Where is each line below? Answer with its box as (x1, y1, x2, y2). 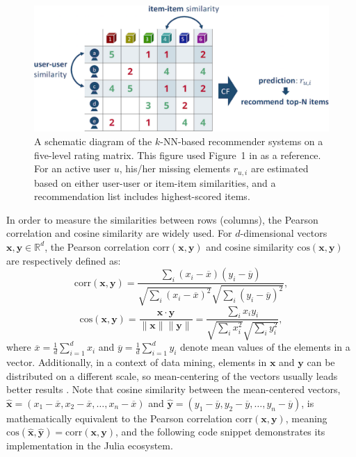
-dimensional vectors (240, 226, 327, 240)
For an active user (34, 161, 111, 176)
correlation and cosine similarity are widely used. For (6, 226, 232, 240)
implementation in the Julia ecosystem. (6, 438, 173, 453)
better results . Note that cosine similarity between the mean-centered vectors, (6, 382, 341, 397)
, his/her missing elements (119, 161, 231, 176)
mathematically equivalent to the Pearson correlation (6, 410, 233, 425)
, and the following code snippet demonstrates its (115, 424, 325, 439)
